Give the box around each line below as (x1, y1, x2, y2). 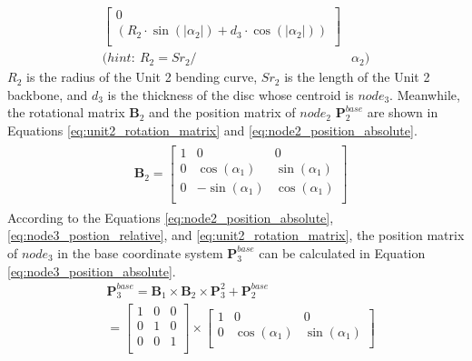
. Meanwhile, (389, 85, 460, 104)
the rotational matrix (7, 103, 125, 122)
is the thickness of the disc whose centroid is (107, 85, 354, 104)
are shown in (367, 103, 438, 122)
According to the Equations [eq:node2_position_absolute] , (7, 207, 334, 226)
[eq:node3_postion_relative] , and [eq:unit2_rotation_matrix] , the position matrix (7, 226, 465, 245)
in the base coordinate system (57, 243, 223, 262)
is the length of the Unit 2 (284, 67, 430, 86)
